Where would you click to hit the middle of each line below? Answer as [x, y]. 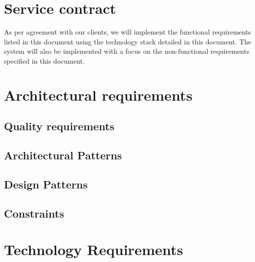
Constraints [34, 213]
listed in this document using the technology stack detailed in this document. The [128, 41]
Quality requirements [59, 126]
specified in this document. [44, 60]
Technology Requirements [94, 249]
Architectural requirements [98, 94]
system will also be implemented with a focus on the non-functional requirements [127, 51]
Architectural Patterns [63, 155]
